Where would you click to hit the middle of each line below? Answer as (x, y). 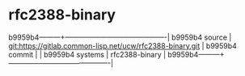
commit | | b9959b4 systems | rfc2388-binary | (87, 54)
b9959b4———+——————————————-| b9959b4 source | (120, 37)
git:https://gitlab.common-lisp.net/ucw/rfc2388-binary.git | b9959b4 (122, 45)
